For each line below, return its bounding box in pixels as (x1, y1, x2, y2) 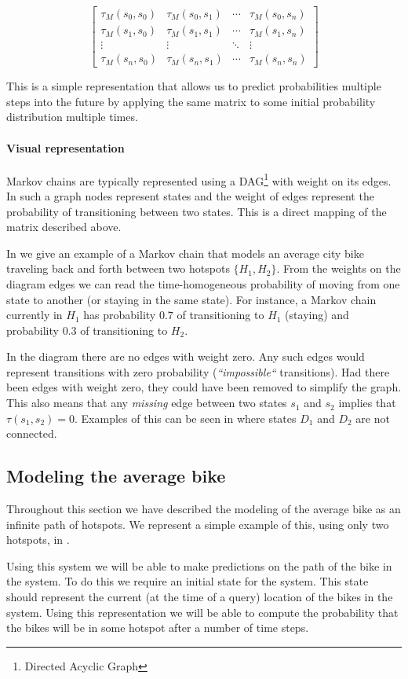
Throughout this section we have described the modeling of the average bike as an (6, 501, 401, 517)
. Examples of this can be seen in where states (75, 409, 297, 426)
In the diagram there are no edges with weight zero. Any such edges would (6, 348, 365, 365)
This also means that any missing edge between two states (6, 395, 287, 411)
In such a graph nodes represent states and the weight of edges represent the (6, 187, 374, 204)
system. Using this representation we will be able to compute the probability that (6, 604, 399, 620)
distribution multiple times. (6, 108, 138, 125)
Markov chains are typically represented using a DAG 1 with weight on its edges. (6, 170, 392, 189)
